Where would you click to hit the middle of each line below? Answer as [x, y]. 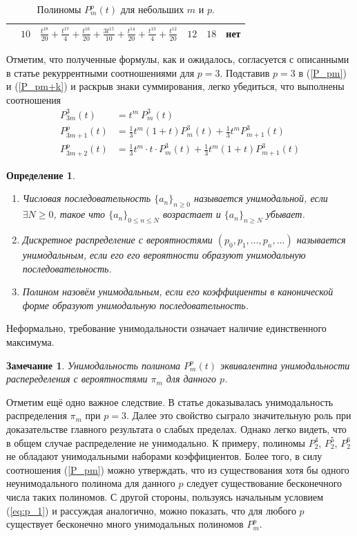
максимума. [30, 341]
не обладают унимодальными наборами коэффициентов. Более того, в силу [164, 456]
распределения [37, 415]
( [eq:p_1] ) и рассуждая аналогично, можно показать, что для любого [151, 510]
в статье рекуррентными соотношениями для [100, 72]
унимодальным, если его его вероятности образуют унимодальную [164, 255]
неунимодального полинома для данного [91, 483]
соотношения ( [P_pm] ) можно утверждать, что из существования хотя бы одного [178, 469]
